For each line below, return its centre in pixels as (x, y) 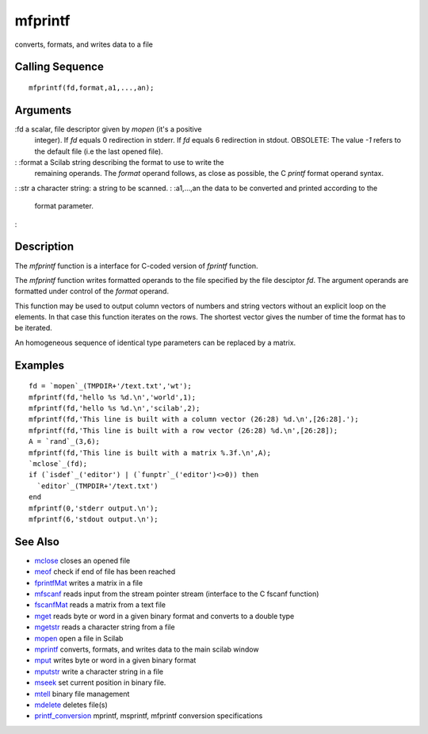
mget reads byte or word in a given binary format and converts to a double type (164, 616)
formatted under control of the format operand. (92, 291)
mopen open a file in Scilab (79, 638)
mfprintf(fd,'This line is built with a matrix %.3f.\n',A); (150, 453)
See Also (37, 542)
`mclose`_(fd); (58, 463)
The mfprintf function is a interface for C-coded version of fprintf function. (136, 266)
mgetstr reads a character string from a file (105, 627)
